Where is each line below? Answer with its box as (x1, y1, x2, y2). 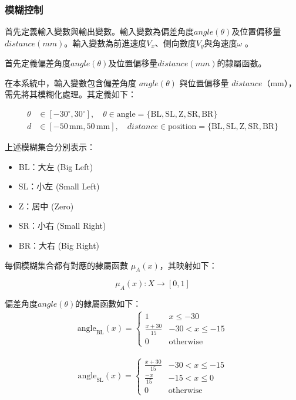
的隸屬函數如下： (75, 297, 142, 310)
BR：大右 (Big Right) (18, 239, 100, 252)
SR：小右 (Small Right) (18, 219, 106, 232)
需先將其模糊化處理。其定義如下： (5, 88, 136, 100)
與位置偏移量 (179, 76, 229, 89)
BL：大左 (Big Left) (18, 160, 93, 172)
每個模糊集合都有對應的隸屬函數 (5, 259, 128, 271)
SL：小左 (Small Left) (18, 180, 100, 192)
